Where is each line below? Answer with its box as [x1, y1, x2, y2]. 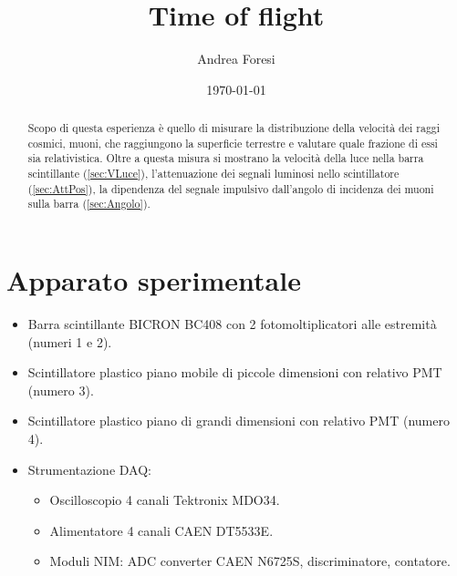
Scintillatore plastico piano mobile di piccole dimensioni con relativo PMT [27, 363, 442, 382]
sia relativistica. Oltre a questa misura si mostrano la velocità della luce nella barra [27, 150, 424, 166]
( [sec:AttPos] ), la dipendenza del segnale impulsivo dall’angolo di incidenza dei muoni [27, 180, 434, 196]
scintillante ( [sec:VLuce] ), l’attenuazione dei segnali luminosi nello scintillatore [27, 166, 400, 181]
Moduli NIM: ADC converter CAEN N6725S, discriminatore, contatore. [49, 551, 451, 571]
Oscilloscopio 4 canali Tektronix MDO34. [49, 490, 280, 509]
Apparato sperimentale [6, 262, 301, 299]
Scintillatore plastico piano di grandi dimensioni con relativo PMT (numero [27, 411, 450, 430]
